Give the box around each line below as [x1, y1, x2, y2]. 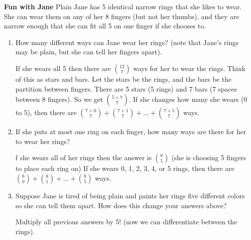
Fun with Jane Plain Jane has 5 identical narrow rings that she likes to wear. [4, 1, 242, 11]
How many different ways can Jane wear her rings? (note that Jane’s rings [15, 37, 239, 47]
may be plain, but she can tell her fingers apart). [15, 47, 162, 57]
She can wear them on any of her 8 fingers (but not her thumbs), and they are [4, 11, 239, 21]
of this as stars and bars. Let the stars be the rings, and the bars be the [15, 73, 231, 84]
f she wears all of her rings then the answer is [15, 152, 152, 163]
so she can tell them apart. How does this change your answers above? [15, 200, 227, 210]
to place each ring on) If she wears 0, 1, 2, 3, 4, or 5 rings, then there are [15, 163, 234, 173]
